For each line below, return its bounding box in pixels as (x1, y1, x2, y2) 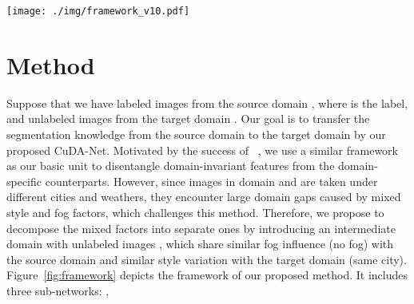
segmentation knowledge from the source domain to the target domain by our (6, 125, 386, 142)
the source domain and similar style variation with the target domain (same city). (6, 251, 407, 267)
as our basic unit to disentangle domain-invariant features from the (6, 157, 335, 174)
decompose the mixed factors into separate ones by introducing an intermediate (6, 219, 396, 236)
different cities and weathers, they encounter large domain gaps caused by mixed (6, 188, 401, 205)
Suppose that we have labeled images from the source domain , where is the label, (6, 94, 408, 111)
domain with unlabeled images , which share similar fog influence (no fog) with (6, 235, 394, 252)
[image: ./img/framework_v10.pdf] (6, 6, 190, 17)
